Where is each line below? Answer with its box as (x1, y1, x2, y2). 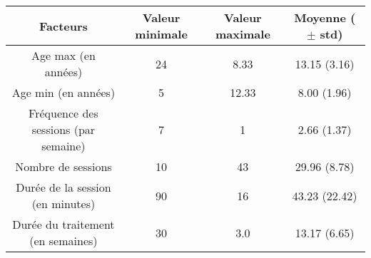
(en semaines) (29, 232, 98, 249)
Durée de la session (16, 179, 111, 195)
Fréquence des (29, 105, 98, 121)
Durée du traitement (12, 216, 115, 232)
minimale (135, 26, 188, 42)
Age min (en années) (11, 84, 116, 100)
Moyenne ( (294, 9, 356, 26)
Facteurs (39, 17, 88, 34)
